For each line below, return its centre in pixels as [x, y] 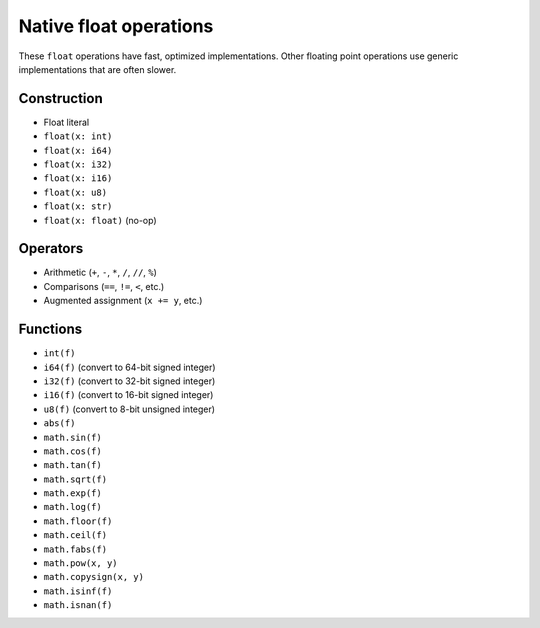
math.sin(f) [72, 437]
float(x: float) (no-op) [100, 220]
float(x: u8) [75, 192]
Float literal [66, 122]
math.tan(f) [72, 465]
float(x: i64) [78, 150]
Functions [50, 329]
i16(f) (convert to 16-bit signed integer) [128, 395]
